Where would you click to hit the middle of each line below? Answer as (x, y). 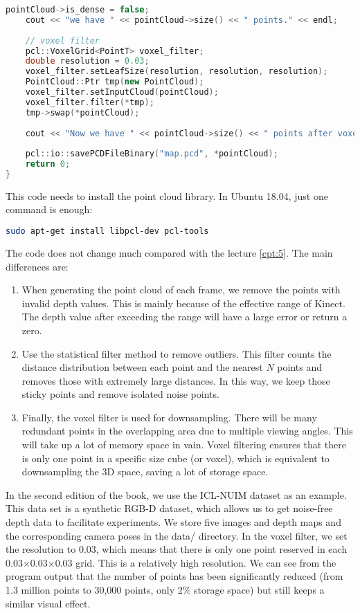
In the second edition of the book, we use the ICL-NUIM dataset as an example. (176, 494)
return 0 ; (48, 164)
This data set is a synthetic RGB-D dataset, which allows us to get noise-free (169, 508)
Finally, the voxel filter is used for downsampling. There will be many (169, 417)
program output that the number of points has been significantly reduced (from (174, 576)
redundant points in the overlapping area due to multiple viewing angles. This (187, 431)
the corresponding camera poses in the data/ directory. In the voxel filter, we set (177, 535)
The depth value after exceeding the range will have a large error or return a (184, 317)
